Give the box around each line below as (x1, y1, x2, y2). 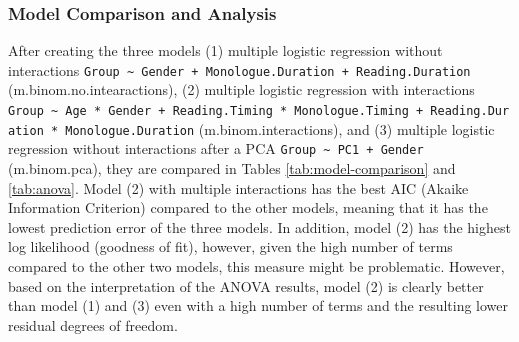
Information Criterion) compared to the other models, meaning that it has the (8, 197, 488, 218)
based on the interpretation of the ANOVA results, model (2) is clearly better (8, 275, 484, 296)
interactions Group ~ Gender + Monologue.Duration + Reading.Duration (8, 59, 471, 80)
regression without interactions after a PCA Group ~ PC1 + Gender (8, 138, 424, 159)
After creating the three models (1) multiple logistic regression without (8, 40, 443, 61)
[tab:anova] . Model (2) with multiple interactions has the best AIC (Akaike (8, 177, 469, 198)
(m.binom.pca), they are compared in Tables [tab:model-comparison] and (8, 158, 456, 179)
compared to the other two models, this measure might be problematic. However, (8, 256, 505, 276)
